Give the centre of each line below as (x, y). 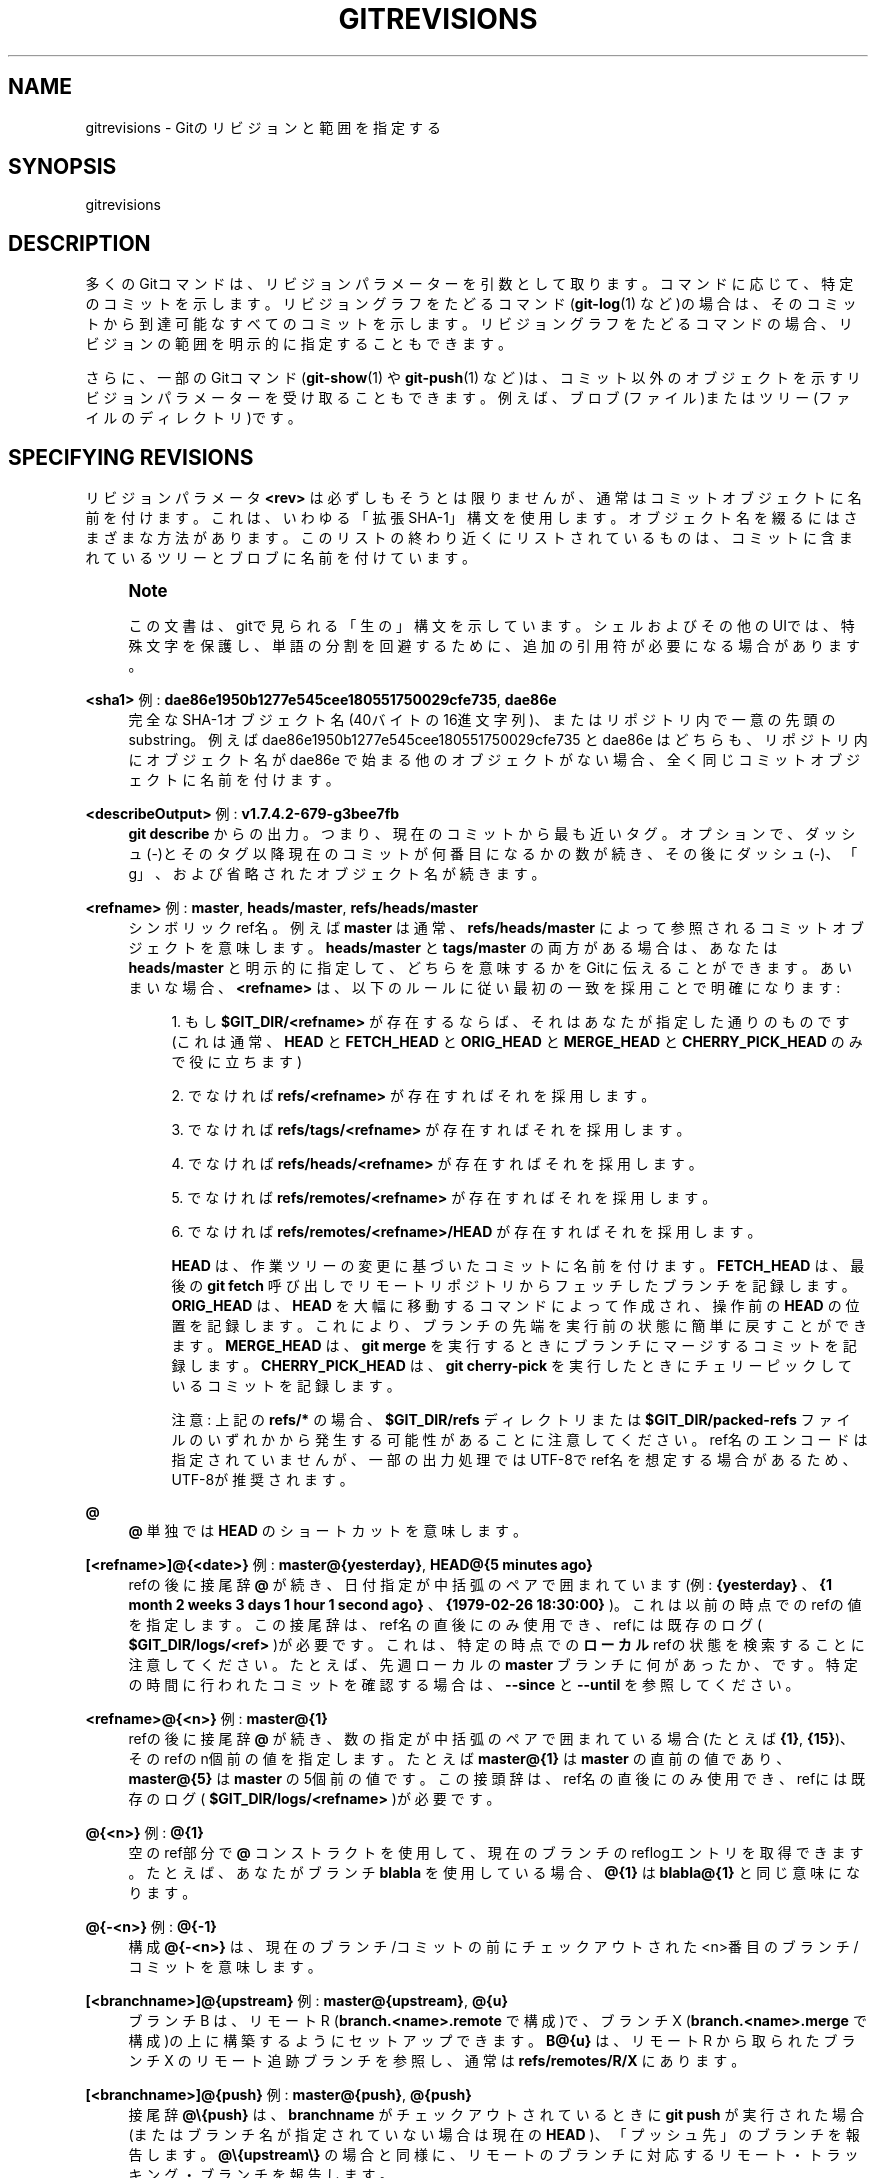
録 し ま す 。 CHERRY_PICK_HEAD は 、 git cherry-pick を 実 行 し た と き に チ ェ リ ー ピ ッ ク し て (512, 1366)
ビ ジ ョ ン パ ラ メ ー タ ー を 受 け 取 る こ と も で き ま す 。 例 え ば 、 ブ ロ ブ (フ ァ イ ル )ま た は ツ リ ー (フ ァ (468, 398)
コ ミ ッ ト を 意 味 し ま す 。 (225, 1967)
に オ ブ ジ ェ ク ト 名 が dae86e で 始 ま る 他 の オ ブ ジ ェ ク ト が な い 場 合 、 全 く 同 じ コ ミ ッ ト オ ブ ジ (494, 760)
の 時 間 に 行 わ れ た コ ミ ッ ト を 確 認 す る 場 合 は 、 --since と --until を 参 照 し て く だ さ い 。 (464, 1685)
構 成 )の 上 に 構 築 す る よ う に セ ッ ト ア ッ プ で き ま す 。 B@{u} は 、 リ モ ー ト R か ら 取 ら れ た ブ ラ (492, 2041)
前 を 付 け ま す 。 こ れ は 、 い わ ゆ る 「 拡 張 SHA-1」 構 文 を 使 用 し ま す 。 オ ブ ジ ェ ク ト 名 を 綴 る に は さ (471, 518)
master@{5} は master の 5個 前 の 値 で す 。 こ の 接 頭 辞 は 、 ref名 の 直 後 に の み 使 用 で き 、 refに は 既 (497, 1779)
